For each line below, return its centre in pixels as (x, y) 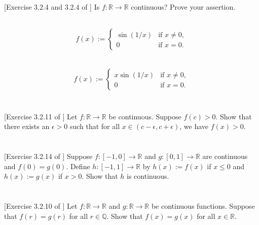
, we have (194, 126)
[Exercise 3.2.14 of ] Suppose (48, 156)
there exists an (27, 126)
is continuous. (148, 176)
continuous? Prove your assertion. (183, 7)
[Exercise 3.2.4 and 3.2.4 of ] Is (52, 7)
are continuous (225, 156)
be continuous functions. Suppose (203, 206)
